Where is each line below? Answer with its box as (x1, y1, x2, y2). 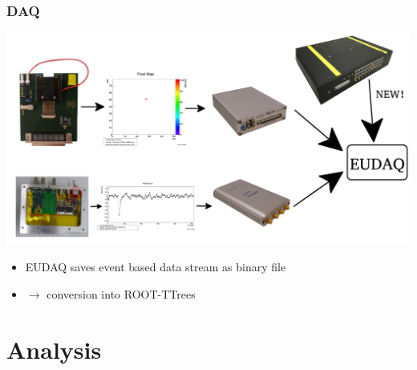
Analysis (6, 332, 102, 365)
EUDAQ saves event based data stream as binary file (25, 258, 286, 275)
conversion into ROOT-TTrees (47, 285, 196, 302)
